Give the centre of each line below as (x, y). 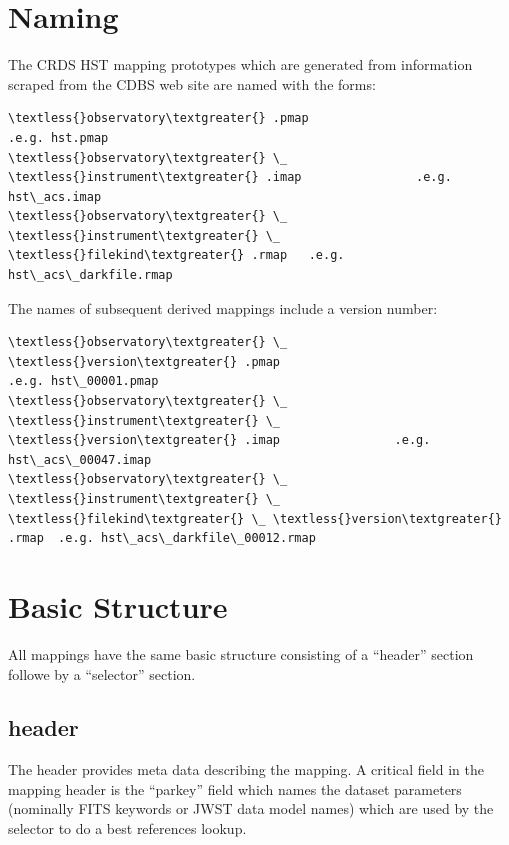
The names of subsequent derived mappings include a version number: (223, 307)
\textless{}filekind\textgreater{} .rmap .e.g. (176, 255)
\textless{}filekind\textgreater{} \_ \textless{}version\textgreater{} (255, 518)
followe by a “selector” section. (102, 673)
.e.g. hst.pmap (58, 137)
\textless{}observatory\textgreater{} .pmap (158, 118)
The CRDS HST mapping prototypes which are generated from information (240, 64)
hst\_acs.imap (55, 196)
